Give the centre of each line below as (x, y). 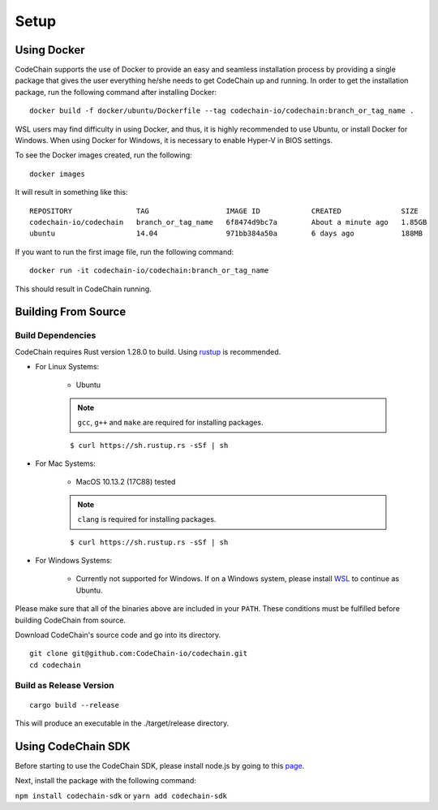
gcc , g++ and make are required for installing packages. (170, 423)
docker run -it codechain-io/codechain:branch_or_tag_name (149, 271)
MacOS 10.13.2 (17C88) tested (126, 482)
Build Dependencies (56, 335)
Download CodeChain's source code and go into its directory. (118, 635)
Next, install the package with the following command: (105, 781)
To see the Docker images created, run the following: (103, 155)
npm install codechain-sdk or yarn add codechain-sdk (121, 795)
